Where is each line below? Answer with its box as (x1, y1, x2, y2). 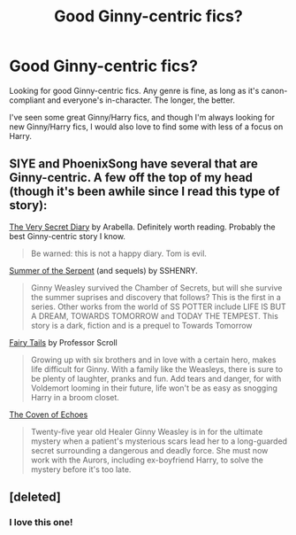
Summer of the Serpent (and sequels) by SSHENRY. (9, 265, 199, 275)
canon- (261, 85, 288, 96)
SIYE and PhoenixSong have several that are (9, 157, 258, 172)
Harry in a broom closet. (30, 392, 119, 402)
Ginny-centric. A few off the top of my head (9, 170, 254, 185)
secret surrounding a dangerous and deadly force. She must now (30, 445, 269, 455)
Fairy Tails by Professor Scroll (9, 337, 118, 347)
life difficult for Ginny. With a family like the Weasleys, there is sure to (30, 363, 284, 374)
